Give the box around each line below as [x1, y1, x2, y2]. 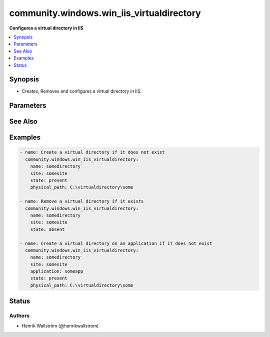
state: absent [30, 226, 65, 232]
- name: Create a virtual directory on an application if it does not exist [19, 240, 212, 246]
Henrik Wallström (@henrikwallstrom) [21, 322, 99, 328]
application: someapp [30, 268, 83, 274]
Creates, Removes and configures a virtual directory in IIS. [21, 88, 142, 94]
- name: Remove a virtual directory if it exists [19, 198, 144, 204]
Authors [9, 312, 30, 319]
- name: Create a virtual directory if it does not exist [19, 149, 165, 155]
